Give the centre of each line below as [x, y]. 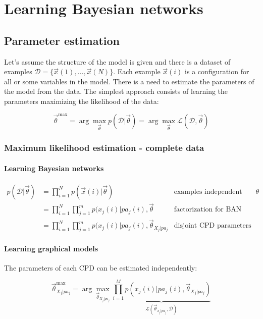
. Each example [137, 71]
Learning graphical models [51, 248]
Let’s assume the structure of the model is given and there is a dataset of [117, 61]
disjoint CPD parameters [213, 226]
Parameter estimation [62, 40]
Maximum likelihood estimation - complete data [104, 148]
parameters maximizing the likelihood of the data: [82, 101]
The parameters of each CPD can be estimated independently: [101, 267]
